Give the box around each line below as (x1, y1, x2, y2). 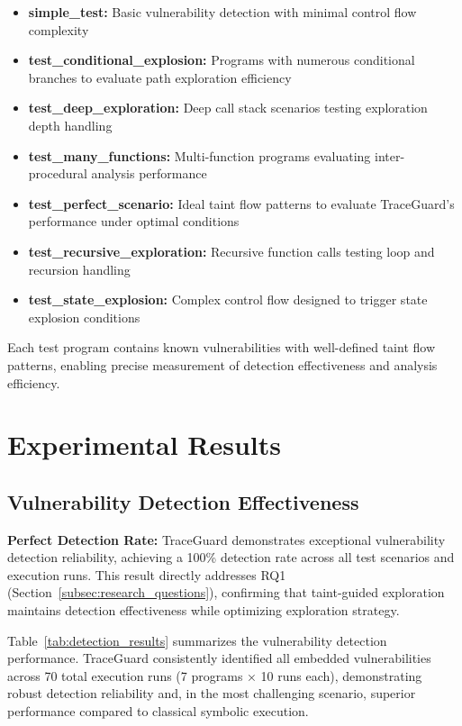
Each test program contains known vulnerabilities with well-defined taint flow (7, 338, 436, 357)
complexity (28, 20, 89, 39)
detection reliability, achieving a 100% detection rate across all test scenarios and (7, 548, 455, 567)
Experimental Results (7, 426, 281, 463)
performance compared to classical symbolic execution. (7, 702, 309, 721)
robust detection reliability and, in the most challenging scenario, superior (7, 684, 416, 703)
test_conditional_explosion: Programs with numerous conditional (28, 50, 415, 69)
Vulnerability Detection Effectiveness (7, 487, 359, 515)
